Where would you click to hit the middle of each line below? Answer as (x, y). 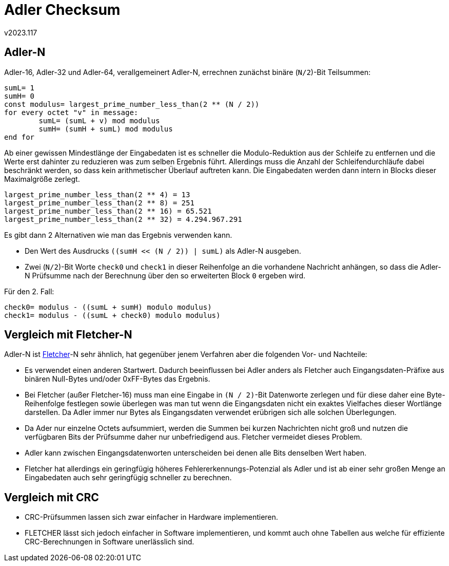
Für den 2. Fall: (29, 291)
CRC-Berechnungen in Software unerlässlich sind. (110, 542)
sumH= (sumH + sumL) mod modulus (106, 129)
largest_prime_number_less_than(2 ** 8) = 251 (99, 203)
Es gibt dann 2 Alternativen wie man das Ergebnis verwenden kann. (118, 235)
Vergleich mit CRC (52, 497)
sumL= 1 (19, 88)
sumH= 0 (19, 96)
